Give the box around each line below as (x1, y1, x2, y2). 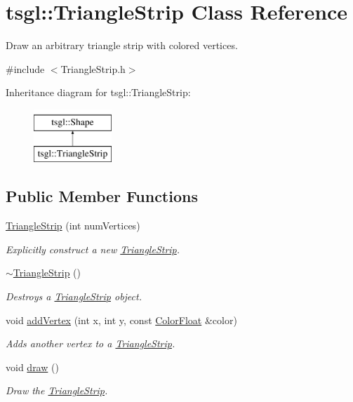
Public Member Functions (6, 185, 198, 207)
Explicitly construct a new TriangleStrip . (6, 241, 180, 256)
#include (6, 61, 45, 76)
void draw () (6, 359, 59, 374)
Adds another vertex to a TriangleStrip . (6, 336, 175, 351)
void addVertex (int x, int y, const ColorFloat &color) (6, 312, 237, 327)
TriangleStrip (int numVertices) (6, 218, 140, 233)
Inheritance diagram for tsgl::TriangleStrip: (6, 85, 191, 100)
